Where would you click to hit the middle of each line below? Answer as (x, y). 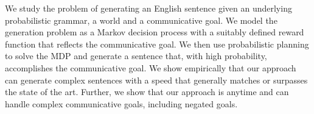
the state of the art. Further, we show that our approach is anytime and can (147, 92)
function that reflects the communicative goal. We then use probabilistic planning (157, 44)
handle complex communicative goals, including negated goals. (121, 103)
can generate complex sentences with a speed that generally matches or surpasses (156, 80)
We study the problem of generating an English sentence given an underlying (148, 8)
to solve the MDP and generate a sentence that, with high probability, (136, 56)
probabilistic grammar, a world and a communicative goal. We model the (141, 20)
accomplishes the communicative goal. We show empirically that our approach (151, 67)
